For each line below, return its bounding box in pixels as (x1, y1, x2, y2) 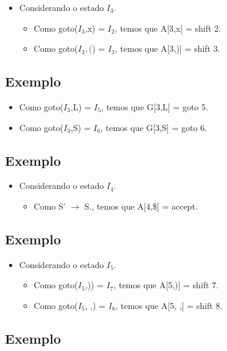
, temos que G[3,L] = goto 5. (101, 100, 208, 113)
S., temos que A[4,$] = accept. (84, 199, 198, 212)
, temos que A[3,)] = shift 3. (115, 42, 220, 55)
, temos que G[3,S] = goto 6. (100, 121, 207, 133)
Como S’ (33, 199, 66, 212)
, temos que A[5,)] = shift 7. (113, 278, 219, 291)
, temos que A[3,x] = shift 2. (114, 21, 221, 34)
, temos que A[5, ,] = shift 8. (115, 299, 223, 311)
